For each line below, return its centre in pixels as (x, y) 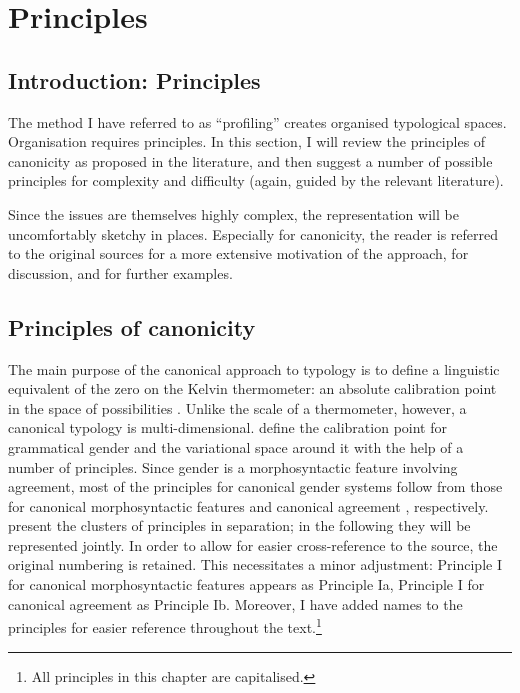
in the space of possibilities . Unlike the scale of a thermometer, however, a (237, 407)
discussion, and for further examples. (120, 272)
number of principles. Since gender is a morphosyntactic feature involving (233, 466)
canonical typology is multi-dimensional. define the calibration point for (227, 427)
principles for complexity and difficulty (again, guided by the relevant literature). (256, 180)
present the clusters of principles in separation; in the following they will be (239, 525)
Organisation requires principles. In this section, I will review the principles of (247, 141)
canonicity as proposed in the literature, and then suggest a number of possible (250, 160)
